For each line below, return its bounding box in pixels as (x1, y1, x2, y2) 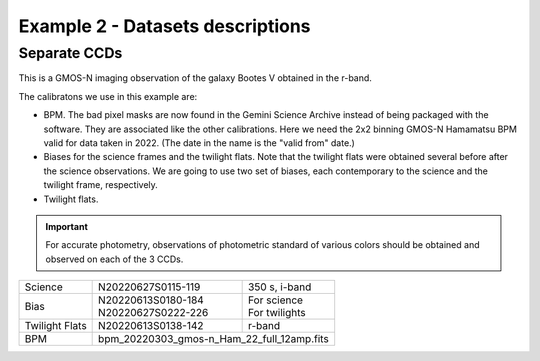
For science (248, 293, 304, 307)
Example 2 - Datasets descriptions (18, 15, 311, 37)
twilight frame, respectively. (43, 179, 159, 191)
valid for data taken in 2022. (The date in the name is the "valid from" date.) (43, 136, 355, 149)
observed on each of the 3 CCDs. (45, 253, 184, 265)
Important (45, 220, 89, 232)
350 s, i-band (248, 280, 312, 294)
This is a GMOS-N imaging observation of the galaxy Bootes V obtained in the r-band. (18, 72, 372, 84)
